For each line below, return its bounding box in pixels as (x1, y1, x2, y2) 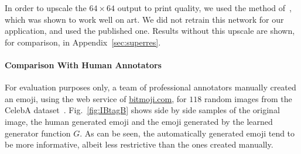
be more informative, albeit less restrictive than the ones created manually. (5, 138, 273, 150)
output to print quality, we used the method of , (117, 2, 292, 13)
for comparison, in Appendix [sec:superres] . (5, 36, 161, 48)
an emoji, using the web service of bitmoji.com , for (5, 92, 187, 104)
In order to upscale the (5, 2, 87, 13)
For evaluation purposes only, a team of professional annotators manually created (5, 81, 296, 93)
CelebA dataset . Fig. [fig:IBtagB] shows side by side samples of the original (5, 104, 280, 116)
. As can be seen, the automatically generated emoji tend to (80, 127, 295, 139)
